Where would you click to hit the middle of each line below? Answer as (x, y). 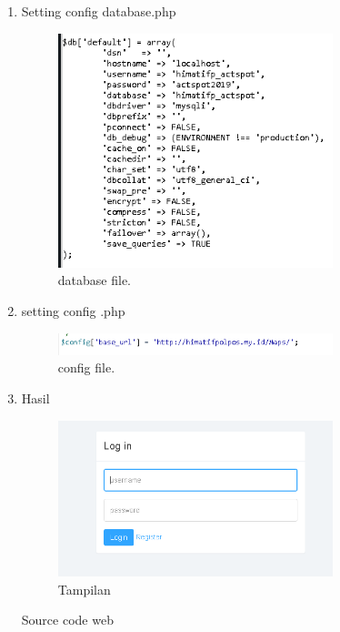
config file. (86, 367)
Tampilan (84, 589)
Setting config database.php (99, 11)
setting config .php (73, 311)
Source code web (67, 620)
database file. (94, 280)
